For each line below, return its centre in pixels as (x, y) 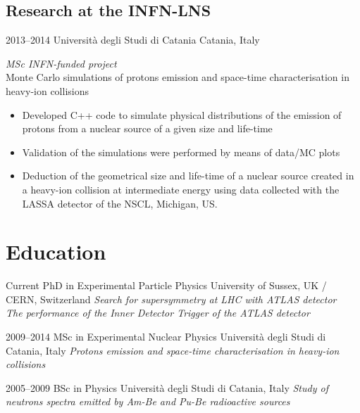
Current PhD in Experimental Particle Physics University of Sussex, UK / (166, 285)
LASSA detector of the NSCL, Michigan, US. (120, 203)
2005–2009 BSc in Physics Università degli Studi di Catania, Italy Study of (167, 387)
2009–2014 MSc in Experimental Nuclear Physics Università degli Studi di (166, 337)
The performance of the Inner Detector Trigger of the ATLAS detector (158, 313)
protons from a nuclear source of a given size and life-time (147, 128)
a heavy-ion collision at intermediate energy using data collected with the (181, 189)
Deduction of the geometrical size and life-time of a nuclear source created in (188, 176)
